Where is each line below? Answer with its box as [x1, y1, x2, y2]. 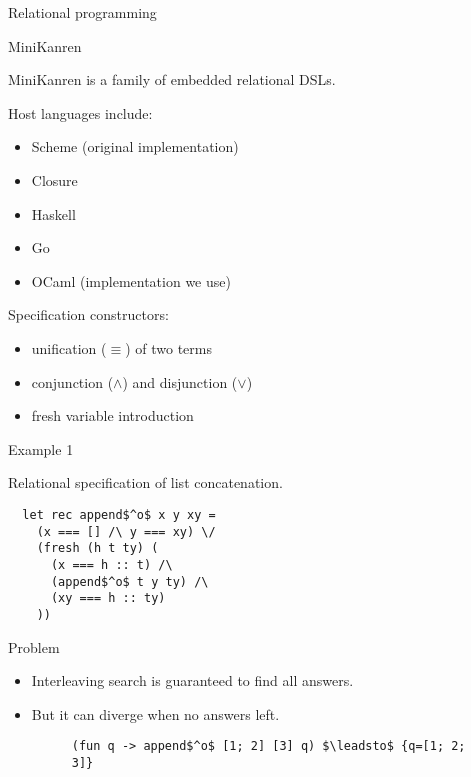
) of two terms [125, 337, 212, 358]
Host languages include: [8, 102, 153, 123]
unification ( [31, 337, 107, 358]
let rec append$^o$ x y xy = [22, 507, 216, 522]
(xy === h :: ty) [50, 591, 166, 606]
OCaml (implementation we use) [31, 270, 231, 291]
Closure [31, 169, 78, 190]
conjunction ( [31, 371, 114, 392]
